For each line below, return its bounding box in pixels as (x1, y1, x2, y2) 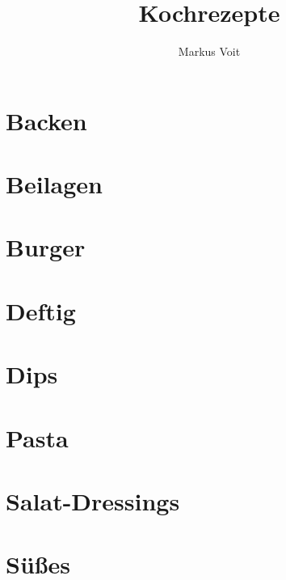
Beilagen (6, 167, 103, 201)
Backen (6, 104, 87, 137)
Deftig (6, 294, 76, 327)
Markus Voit (178, 43, 241, 60)
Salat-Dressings (6, 484, 180, 517)
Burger (6, 231, 86, 264)
